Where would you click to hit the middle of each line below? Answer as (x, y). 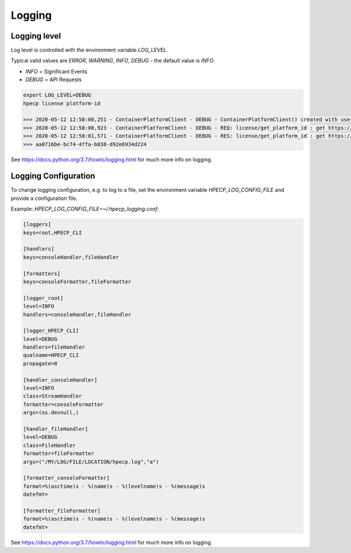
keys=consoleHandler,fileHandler (71, 257)
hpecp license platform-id (62, 103)
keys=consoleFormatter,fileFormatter (77, 281)
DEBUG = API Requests (54, 80)
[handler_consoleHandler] (60, 380)
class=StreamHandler (52, 396)
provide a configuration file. (44, 198)
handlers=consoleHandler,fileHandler (77, 314)
